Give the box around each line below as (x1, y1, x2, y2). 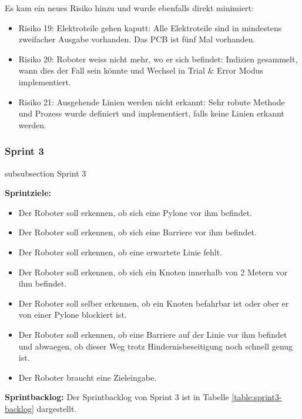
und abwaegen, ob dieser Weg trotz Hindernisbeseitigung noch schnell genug (18, 340, 293, 352)
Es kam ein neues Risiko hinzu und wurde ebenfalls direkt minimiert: (5, 2, 254, 14)
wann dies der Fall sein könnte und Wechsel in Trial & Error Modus (18, 64, 264, 77)
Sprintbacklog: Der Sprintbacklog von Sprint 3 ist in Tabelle (5, 391, 229, 403)
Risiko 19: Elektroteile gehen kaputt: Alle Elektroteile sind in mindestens (18, 21, 282, 34)
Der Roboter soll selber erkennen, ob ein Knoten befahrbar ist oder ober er (18, 297, 289, 309)
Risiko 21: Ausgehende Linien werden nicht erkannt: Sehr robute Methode (18, 95, 285, 108)
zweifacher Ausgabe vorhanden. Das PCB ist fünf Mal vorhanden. (18, 33, 256, 45)
